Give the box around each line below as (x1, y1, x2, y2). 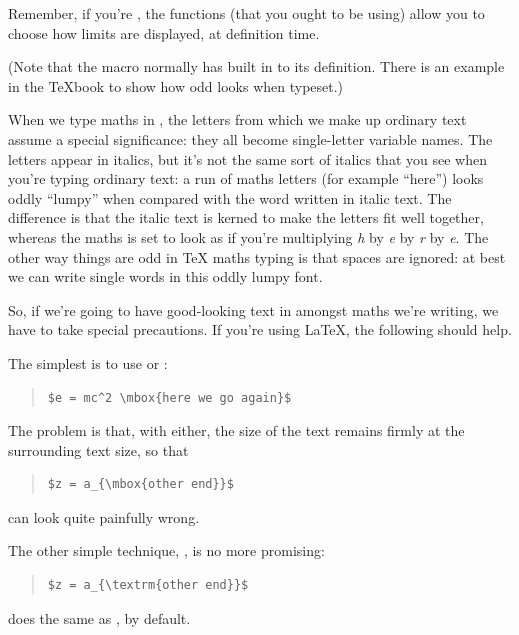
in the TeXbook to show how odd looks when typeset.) (8, 75, 344, 96)
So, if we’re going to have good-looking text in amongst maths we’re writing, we (8, 299, 499, 320)
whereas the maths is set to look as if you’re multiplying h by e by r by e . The (8, 226, 489, 247)
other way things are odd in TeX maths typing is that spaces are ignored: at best (8, 246, 506, 267)
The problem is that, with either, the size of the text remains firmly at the (8, 420, 465, 441)
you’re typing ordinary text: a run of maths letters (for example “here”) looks (8, 168, 484, 189)
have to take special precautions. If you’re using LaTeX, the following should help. (8, 319, 512, 340)
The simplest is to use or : (8, 352, 168, 373)
